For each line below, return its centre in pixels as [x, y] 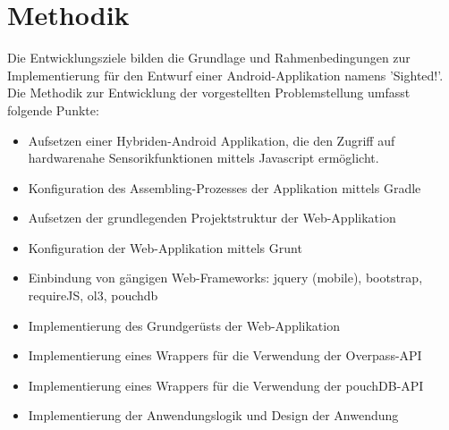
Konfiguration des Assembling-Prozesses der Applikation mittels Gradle [224, 187]
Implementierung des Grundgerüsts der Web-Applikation [184, 325]
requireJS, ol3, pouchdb [93, 295]
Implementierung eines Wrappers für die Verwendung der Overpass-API [225, 355]
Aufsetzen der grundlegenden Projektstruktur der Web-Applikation [212, 218]
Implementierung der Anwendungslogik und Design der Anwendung [213, 415]
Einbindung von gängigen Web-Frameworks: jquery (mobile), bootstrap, [225, 278]
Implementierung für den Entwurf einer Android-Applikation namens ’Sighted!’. [225, 75]
